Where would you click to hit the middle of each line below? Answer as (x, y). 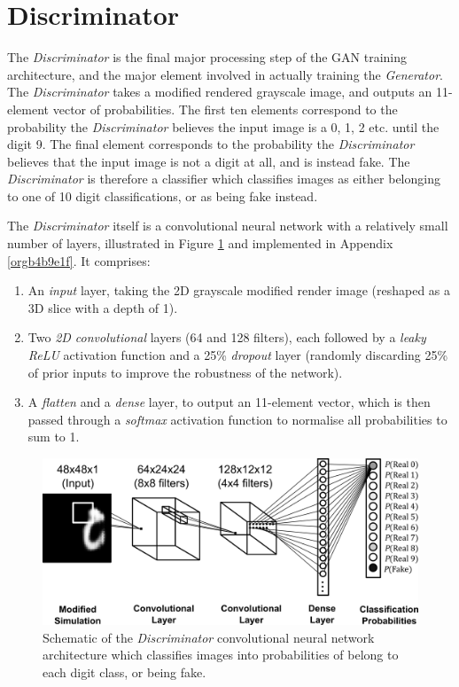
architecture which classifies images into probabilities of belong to (221, 655)
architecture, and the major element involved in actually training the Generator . (225, 74)
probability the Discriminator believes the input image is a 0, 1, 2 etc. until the (223, 126)
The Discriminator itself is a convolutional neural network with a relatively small (228, 226)
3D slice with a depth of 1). (103, 307)
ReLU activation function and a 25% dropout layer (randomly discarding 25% (238, 355)
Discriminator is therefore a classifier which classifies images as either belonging (224, 179)
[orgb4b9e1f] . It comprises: (79, 260)
